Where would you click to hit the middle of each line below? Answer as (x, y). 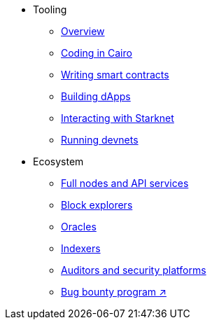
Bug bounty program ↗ (114, 292)
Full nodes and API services (125, 183)
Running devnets (100, 140)
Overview (83, 31)
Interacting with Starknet (118, 118)
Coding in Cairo (97, 53)
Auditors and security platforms (134, 270)
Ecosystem (58, 161)
